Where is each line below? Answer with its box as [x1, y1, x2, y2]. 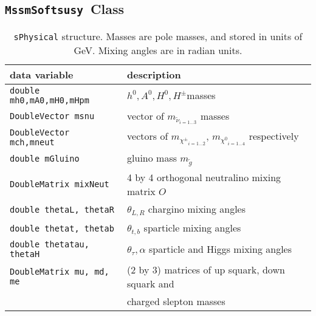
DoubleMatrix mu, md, [10, 266, 109, 276]
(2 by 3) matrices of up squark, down [127, 262, 285, 276]
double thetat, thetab [10, 223, 114, 233]
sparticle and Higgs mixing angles [149, 242, 292, 256]
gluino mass [127, 150, 177, 165]
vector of [127, 108, 164, 123]
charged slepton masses [127, 294, 225, 308]
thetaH [10, 249, 40, 259]
